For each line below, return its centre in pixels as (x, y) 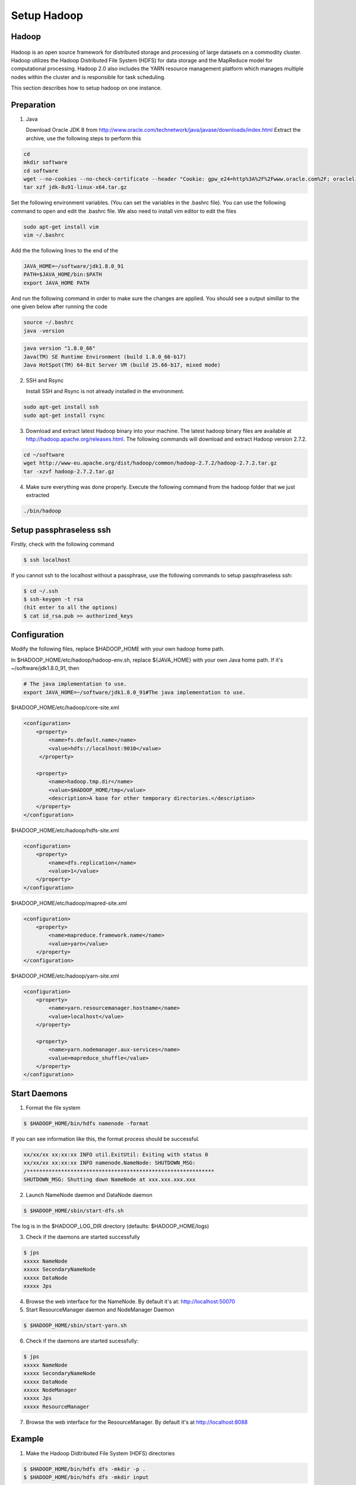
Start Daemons (39, 1093)
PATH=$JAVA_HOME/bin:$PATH (63, 274)
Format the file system (53, 1107)
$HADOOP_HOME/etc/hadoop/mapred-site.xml (69, 903)
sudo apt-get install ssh (61, 407)
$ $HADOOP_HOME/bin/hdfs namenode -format (86, 1123)
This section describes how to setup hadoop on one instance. (87, 88)
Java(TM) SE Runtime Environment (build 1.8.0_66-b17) (105, 357)
